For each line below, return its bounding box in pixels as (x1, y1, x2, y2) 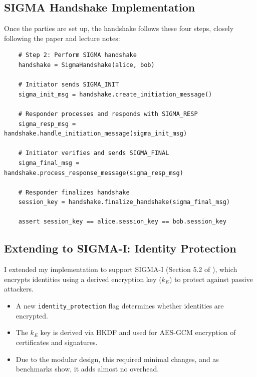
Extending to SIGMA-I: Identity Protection (4, 240, 236, 256)
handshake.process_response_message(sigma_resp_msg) (4, 169, 183, 176)
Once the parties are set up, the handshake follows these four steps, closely (4, 23, 234, 33)
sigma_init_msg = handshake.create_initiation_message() (18, 90, 212, 98)
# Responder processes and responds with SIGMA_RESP (18, 110, 198, 117)
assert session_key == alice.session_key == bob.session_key (18, 218, 226, 225)
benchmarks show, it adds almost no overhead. (16, 363, 159, 374)
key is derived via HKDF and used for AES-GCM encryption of (40, 327, 236, 337)
